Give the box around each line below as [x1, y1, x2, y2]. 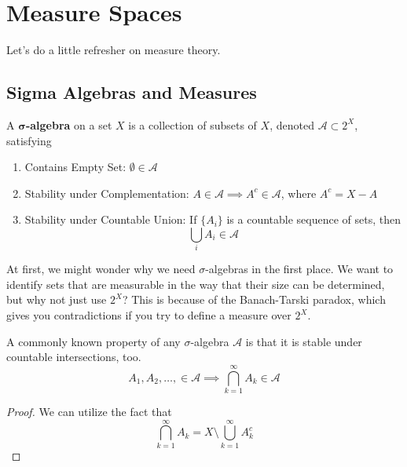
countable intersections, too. [6, 348, 141, 365]
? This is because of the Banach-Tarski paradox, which [122, 291, 386, 308]
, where [280, 184, 317, 201]
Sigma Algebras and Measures [6, 80, 257, 104]
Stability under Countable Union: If [24, 211, 197, 228]
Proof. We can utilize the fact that [6, 403, 172, 419]
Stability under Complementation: [24, 184, 189, 201]
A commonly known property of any [6, 333, 181, 349]
